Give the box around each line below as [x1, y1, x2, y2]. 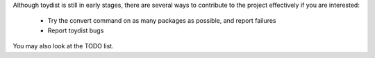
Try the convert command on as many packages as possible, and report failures [47, 17, 276, 25]
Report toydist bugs [47, 26, 104, 35]
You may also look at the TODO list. [12, 42, 114, 50]
